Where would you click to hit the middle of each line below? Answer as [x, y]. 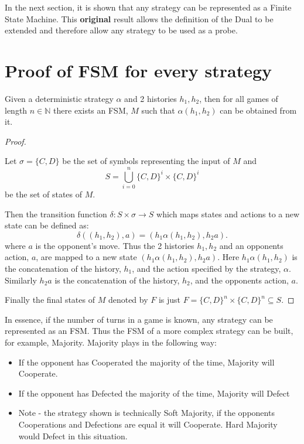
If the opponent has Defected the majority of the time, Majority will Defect [154, 393]
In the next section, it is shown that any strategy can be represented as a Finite [148, 7]
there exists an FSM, [91, 110]
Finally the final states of [50, 300]
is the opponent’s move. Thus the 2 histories [115, 245]
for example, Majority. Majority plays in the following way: [111, 342]
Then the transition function [56, 214]
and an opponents [251, 245]
